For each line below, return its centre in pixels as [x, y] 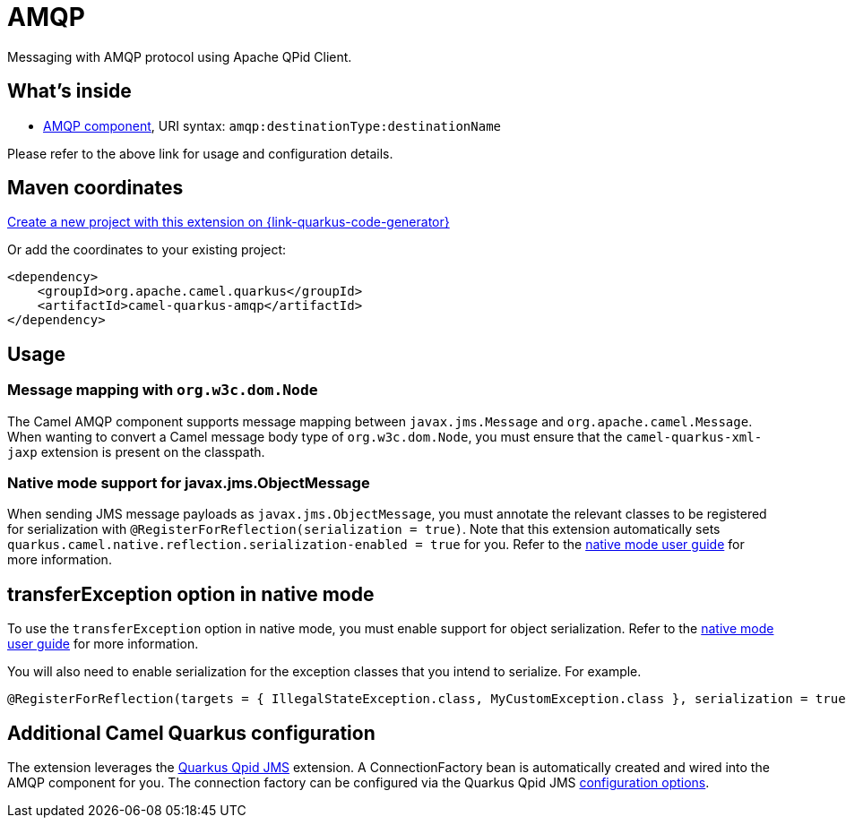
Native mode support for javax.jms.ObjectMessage [189, 483]
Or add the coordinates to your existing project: [147, 250]
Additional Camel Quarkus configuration [191, 733]
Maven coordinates [95, 188]
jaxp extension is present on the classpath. [136, 451]
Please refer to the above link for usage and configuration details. [200, 153]
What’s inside [69, 91]
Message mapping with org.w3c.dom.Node [163, 390]
